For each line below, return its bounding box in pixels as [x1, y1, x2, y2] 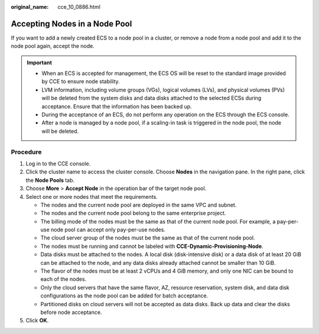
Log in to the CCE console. [25, 160, 91, 167]
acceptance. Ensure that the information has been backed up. [41, 103, 192, 110]
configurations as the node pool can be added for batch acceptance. [40, 292, 209, 299]
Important [27, 59, 53, 66]
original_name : [11, 4, 49, 10]
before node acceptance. [40, 309, 102, 316]
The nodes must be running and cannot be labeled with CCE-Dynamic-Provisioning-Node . [40, 243, 263, 250]
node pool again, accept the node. [11, 42, 95, 50]
